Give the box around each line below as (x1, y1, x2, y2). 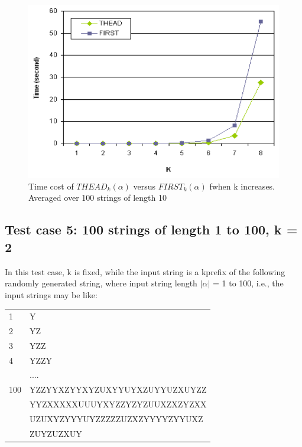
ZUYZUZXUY (30, 427, 82, 439)
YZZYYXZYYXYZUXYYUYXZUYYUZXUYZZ (30, 383, 207, 396)
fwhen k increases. (209, 180, 275, 192)
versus (133, 180, 156, 192)
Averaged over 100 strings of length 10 (28, 191, 167, 204)
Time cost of (28, 180, 74, 192)
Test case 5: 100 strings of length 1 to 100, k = (5, 220, 298, 239)
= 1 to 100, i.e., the (212, 277, 284, 289)
